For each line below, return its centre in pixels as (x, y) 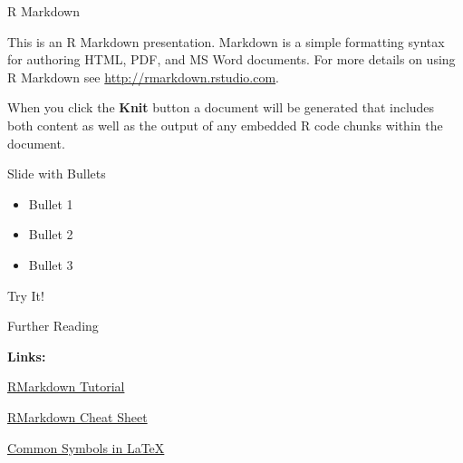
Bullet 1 (51, 203)
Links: (27, 356)
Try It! (26, 295)
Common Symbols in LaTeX (86, 447)
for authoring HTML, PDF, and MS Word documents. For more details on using (231, 59)
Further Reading (53, 326)
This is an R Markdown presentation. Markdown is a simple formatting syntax (226, 41)
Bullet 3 (51, 264)
